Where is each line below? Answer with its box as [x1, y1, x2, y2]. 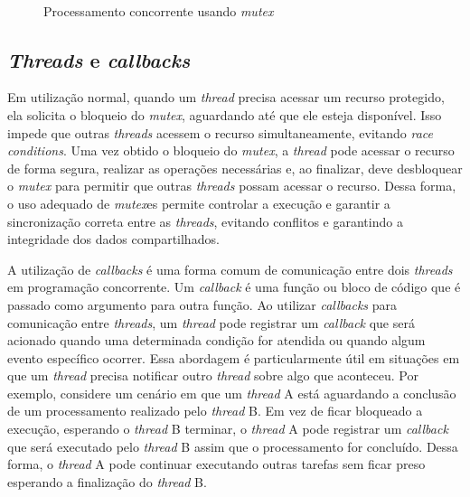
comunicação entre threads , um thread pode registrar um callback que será [7, 313, 415, 332]
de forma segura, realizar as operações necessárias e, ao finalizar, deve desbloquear [7, 158, 463, 177]
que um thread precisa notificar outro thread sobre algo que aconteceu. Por [7, 366, 418, 385]
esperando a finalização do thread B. [7, 472, 207, 491]
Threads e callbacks [7, 45, 191, 73]
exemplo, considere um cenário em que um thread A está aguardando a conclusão [7, 383, 456, 402]
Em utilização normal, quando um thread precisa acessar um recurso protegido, [7, 88, 445, 107]
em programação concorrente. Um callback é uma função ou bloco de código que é [7, 277, 461, 296]
